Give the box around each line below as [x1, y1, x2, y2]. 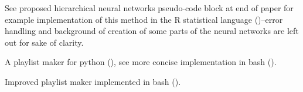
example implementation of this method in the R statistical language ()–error [5, 13, 283, 25]
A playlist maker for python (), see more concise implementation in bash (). [5, 56, 277, 68]
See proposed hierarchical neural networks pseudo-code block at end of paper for [5, 2, 294, 13]
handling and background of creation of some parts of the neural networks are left [5, 25, 299, 37]
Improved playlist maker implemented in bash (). [5, 75, 181, 87]
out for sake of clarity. [5, 36, 84, 48]
